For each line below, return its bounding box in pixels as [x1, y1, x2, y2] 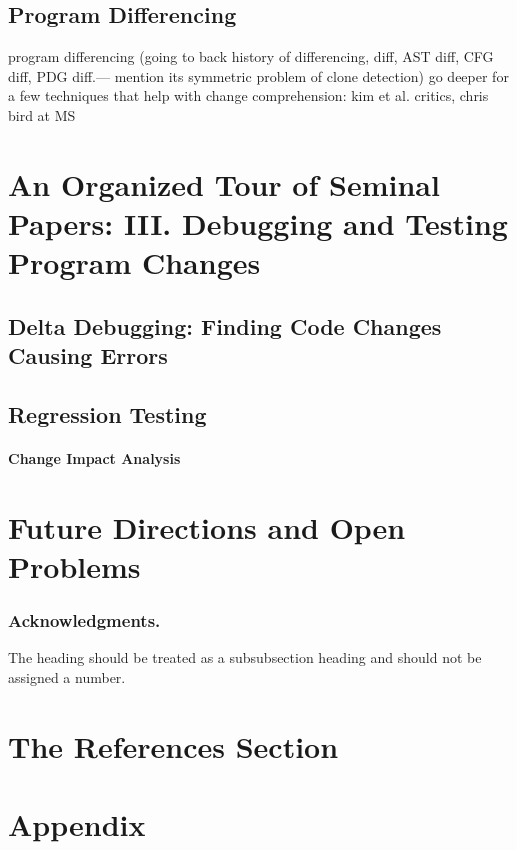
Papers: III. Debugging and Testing [8, 202, 508, 243]
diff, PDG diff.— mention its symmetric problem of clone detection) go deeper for [8, 65, 509, 86]
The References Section [8, 725, 339, 766]
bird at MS [8, 104, 76, 125]
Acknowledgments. [8, 607, 161, 632]
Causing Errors [8, 340, 168, 371]
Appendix [8, 804, 146, 844]
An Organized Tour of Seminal [8, 163, 440, 204]
